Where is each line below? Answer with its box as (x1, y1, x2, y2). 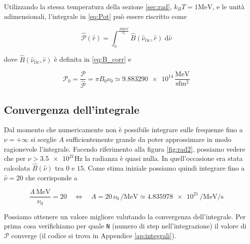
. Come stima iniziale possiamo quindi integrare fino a (84, 163, 245, 173)
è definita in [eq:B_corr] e (54, 54, 131, 64)
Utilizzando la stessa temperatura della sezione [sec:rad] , (4, 1, 172, 11)
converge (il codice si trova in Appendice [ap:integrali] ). (11, 230, 177, 241)
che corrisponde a (25, 172, 77, 182)
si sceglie (31, 134, 57, 144)
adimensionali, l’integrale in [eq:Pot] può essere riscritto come (4, 11, 187, 21)
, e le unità (212, 1, 245, 11)
